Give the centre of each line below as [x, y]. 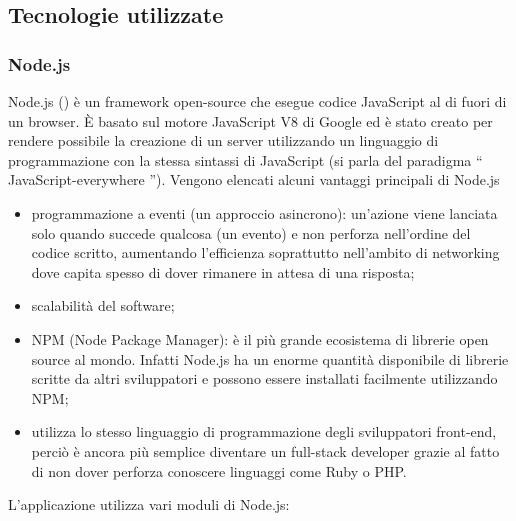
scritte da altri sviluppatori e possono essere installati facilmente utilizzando [264, 378]
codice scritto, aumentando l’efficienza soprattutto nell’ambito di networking [265, 252]
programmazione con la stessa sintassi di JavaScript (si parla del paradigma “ [245, 159]
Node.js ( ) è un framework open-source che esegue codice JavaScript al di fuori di [257, 101]
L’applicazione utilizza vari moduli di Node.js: [149, 504]
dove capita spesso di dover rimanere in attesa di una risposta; [223, 271]
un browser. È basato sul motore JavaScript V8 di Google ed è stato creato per [250, 120]
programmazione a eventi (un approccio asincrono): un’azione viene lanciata [264, 212]
